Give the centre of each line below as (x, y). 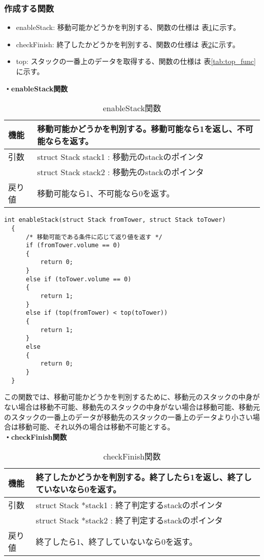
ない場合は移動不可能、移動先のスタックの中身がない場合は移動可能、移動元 (132, 406)
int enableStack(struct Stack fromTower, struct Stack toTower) (115, 220)
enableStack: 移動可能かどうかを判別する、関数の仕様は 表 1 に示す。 (128, 27)
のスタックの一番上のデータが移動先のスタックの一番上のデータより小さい (128, 417)
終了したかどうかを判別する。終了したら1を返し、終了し (144, 477)
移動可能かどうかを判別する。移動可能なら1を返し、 (137, 129)
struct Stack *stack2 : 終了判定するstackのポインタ (129, 520)
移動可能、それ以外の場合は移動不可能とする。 (96, 427)
